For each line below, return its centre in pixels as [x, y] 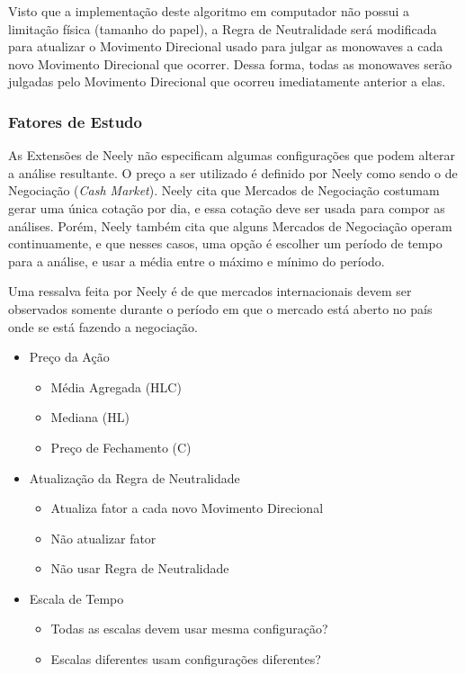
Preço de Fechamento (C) [121, 447]
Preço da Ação [69, 357]
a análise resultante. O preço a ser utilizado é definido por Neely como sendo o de [233, 172]
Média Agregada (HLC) [116, 386]
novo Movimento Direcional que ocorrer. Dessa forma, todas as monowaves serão [230, 63]
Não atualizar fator [103, 538]
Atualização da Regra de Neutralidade [134, 477]
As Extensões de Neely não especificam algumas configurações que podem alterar [232, 155]
